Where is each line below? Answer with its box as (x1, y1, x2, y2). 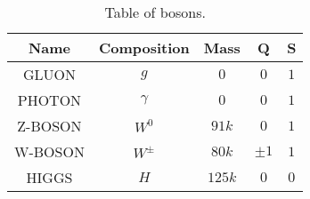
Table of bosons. (104, 2, 206, 22)
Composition (98, 37, 190, 58)
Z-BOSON (17, 115, 82, 136)
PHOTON (17, 90, 82, 110)
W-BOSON (14, 141, 85, 162)
